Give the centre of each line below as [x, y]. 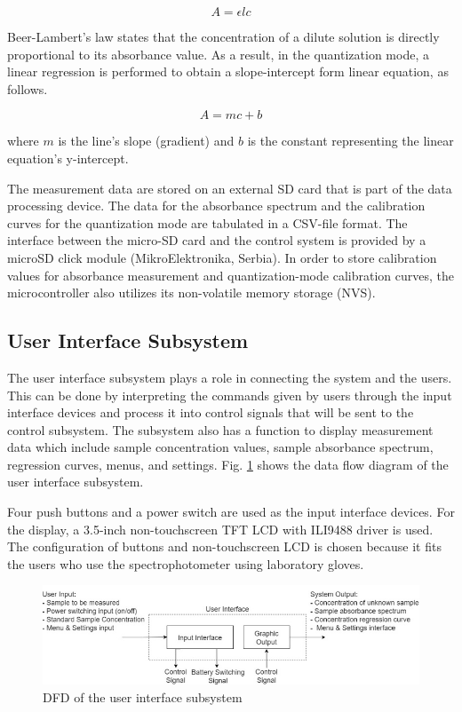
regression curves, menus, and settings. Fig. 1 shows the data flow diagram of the [228, 464]
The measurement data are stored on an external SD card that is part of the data [230, 188]
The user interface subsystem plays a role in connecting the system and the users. [230, 377]
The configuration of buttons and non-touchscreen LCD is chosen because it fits [224, 546]
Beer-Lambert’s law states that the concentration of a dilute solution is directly [223, 36]
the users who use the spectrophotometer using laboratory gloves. [186, 563]
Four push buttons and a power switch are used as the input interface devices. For [231, 512]
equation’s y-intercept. [68, 158]
